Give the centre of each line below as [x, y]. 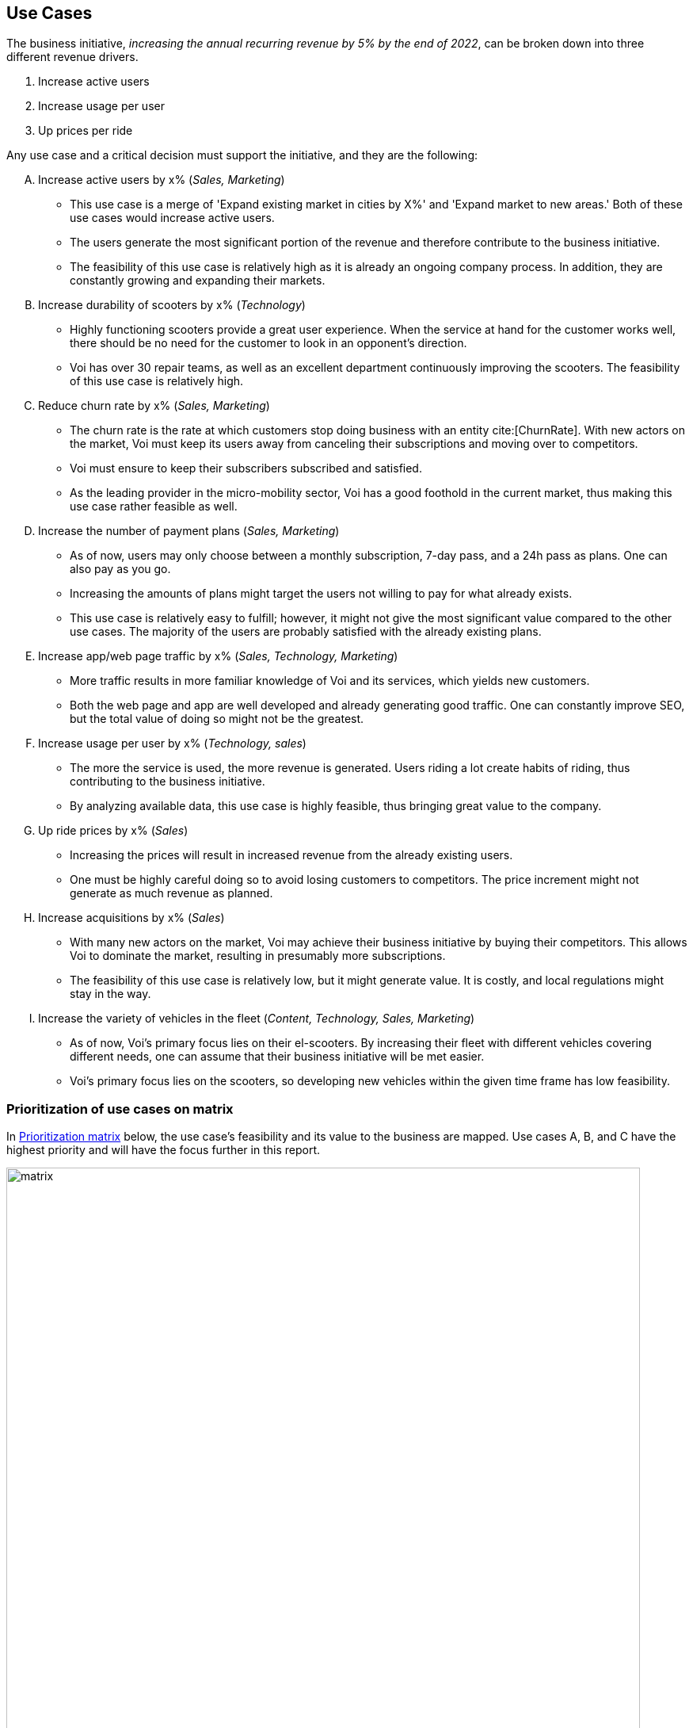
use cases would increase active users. [172, 218]
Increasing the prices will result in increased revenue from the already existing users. [291, 855]
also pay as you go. [120, 569]
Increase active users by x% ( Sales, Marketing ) [162, 180]
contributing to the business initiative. [168, 782]
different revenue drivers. [72, 57]
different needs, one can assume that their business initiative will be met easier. [277, 1057]
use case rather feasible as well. [154, 507]
